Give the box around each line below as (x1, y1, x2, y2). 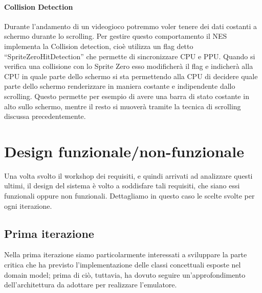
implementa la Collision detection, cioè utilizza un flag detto (4, 40, 193, 51)
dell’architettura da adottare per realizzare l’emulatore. (4, 279, 177, 290)
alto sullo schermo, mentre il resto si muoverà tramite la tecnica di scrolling (4, 101, 241, 111)
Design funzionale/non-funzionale (4, 140, 244, 161)
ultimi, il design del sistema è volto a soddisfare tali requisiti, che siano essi (4, 180, 240, 191)
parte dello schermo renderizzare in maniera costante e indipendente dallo (4, 81, 235, 91)
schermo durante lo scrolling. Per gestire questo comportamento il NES (4, 31, 227, 41)
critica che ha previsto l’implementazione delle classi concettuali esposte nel (4, 259, 241, 270)
